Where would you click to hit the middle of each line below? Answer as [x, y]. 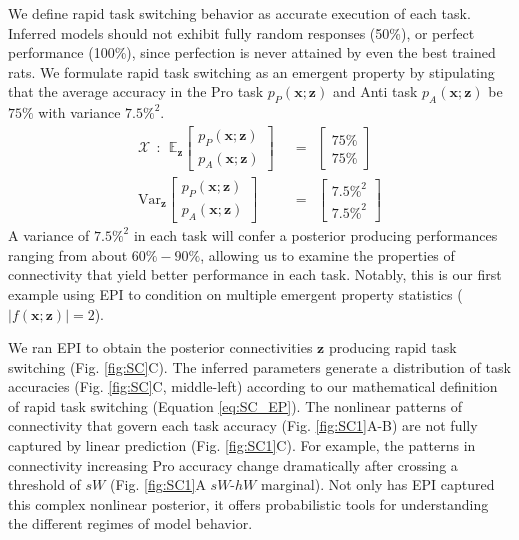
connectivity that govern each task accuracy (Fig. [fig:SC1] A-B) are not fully [243, 425]
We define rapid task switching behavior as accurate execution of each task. [239, 13]
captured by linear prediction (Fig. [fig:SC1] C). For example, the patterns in [242, 445]
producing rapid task [392, 347]
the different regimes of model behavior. [130, 523]
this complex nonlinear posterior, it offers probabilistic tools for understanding [248, 503]
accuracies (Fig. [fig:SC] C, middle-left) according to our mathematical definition [253, 386]
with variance [79, 112]
